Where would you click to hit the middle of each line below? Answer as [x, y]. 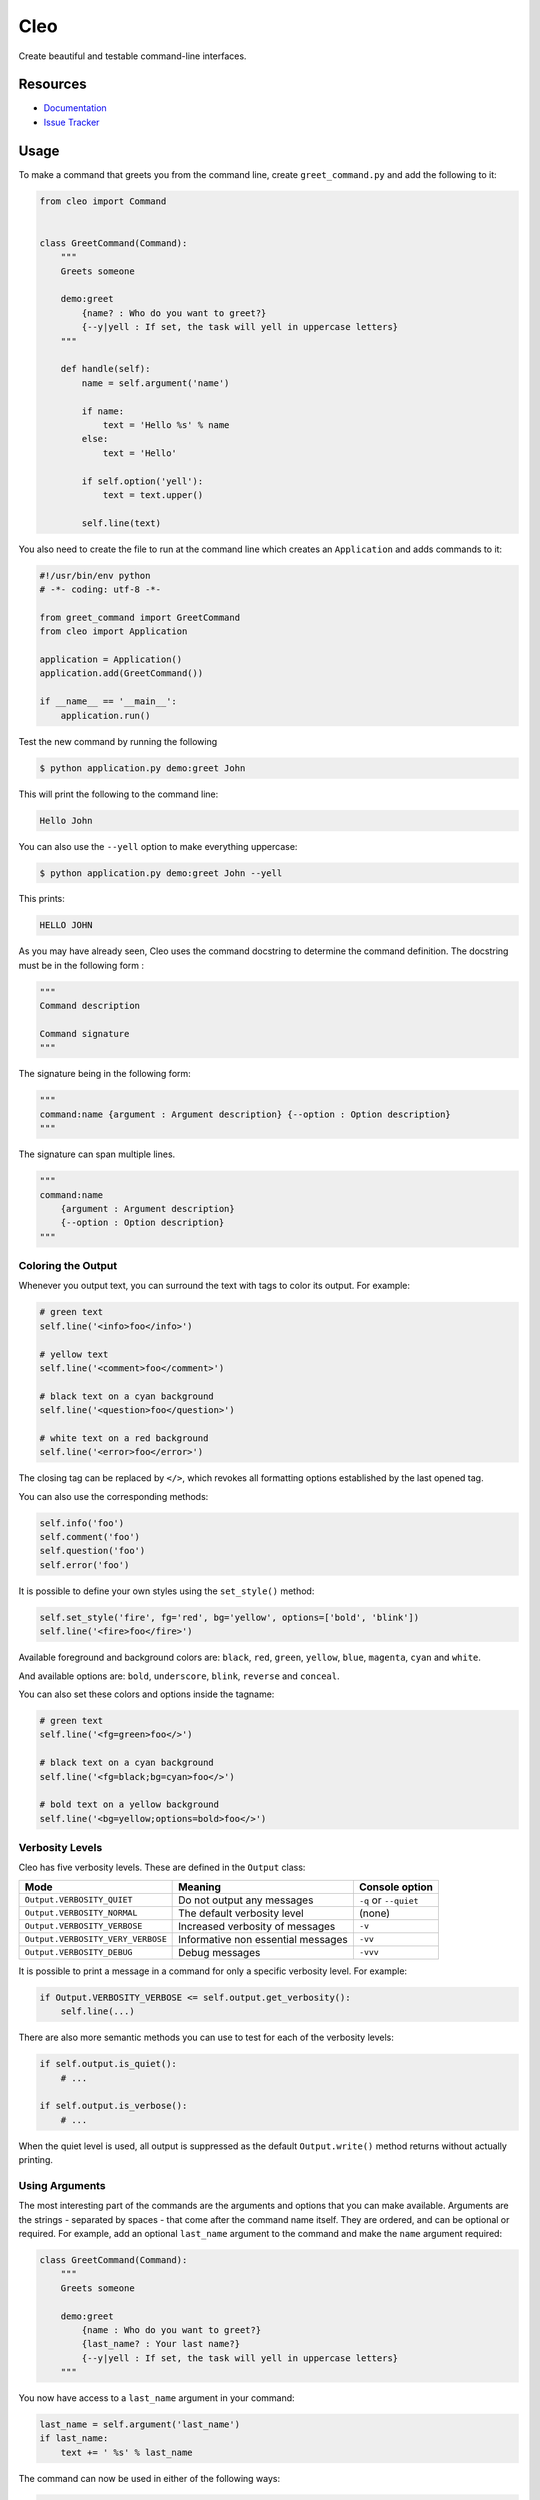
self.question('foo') [92, 1551]
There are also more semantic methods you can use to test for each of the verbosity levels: [206, 2037]
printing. [36, 2160]
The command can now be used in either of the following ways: [149, 2478]
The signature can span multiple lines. [97, 1154]
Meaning [200, 1887]
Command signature [84, 1033]
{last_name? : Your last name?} [160, 2344]
